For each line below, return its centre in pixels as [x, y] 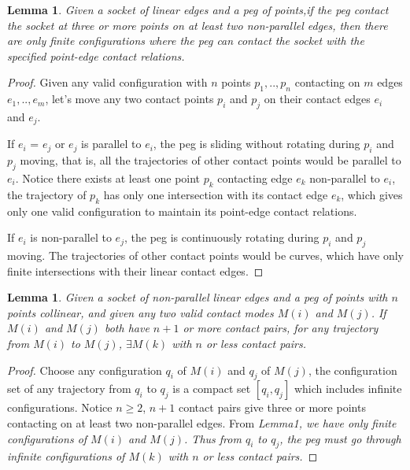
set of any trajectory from [69, 389]
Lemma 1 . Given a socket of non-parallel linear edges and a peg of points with [198, 297]
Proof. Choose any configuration [85, 370]
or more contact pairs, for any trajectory [281, 328]
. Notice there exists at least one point [108, 178]
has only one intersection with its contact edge [216, 194]
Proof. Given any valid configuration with [107, 82]
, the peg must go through [340, 438]
